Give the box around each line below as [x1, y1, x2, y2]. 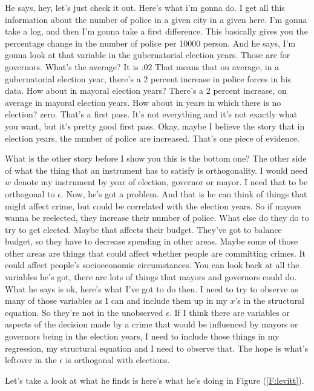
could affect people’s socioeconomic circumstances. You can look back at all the [5, 258, 299, 271]
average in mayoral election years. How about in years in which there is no [5, 96, 281, 108]
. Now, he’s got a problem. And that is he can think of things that [61, 187, 307, 200]
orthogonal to [5, 187, 55, 200]
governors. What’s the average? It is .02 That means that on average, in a [5, 60, 280, 73]
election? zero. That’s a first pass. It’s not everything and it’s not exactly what [5, 108, 298, 120]
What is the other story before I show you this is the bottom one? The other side [5, 152, 307, 165]
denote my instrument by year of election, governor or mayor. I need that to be [13, 176, 308, 188]
